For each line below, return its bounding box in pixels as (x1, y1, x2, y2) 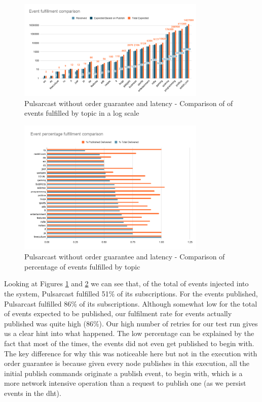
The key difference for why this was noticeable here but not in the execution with (4, 348, 257, 358)
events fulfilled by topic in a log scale (24, 108, 139, 118)
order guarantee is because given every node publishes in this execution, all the (4, 358, 249, 368)
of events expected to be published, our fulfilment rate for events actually (4, 308, 232, 319)
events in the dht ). (4, 387, 61, 398)
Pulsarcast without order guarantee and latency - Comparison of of (24, 97, 233, 108)
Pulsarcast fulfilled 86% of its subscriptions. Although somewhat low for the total (4, 298, 257, 309)
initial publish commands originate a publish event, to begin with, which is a (4, 367, 243, 378)
